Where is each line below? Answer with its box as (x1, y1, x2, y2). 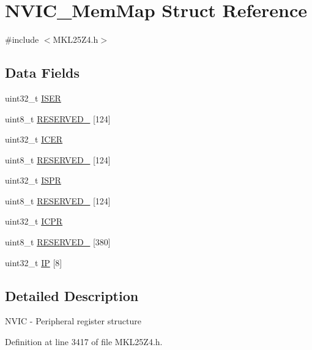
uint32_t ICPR (5, 215, 63, 228)
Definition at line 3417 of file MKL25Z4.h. (5, 335, 163, 348)
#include (5, 33, 39, 46)
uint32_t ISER (5, 91, 61, 104)
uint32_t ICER (5, 133, 63, 146)
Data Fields (5, 63, 80, 82)
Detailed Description (5, 286, 139, 305)
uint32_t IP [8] (5, 256, 62, 269)
